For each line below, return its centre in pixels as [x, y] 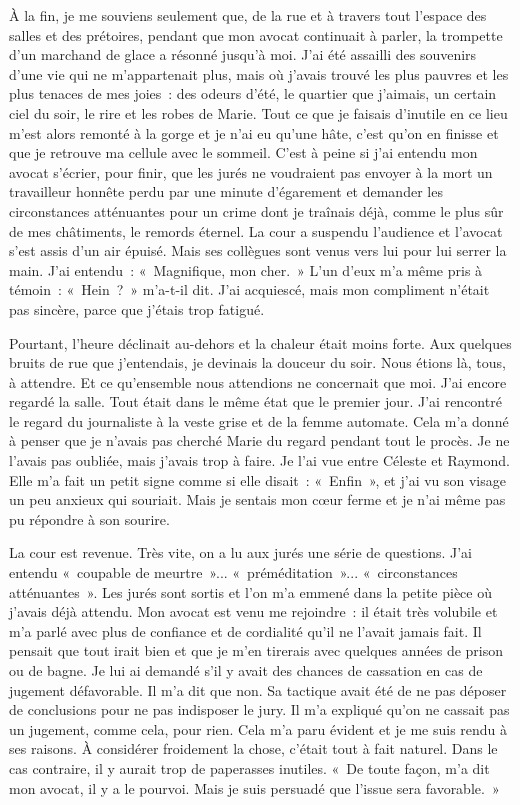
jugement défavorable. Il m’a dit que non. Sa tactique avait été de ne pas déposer [258, 689]
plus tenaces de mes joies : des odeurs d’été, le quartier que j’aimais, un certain [253, 93]
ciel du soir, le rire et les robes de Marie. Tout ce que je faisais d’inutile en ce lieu [258, 112]
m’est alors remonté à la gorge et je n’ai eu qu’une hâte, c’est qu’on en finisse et [254, 132]
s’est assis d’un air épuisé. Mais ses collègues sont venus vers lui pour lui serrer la [258, 250]
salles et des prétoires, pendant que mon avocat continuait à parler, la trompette [256, 34]
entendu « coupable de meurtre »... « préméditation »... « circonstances [233, 572]
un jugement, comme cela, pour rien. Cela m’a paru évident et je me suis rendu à [258, 728]
